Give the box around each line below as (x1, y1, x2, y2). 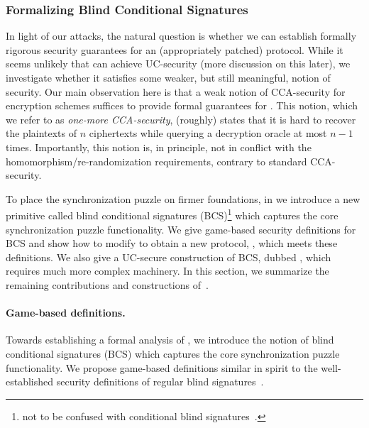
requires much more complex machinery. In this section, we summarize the (6, 263, 329, 278)
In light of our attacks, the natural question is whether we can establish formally (6, 28, 357, 43)
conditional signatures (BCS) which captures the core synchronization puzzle (6, 346, 340, 361)
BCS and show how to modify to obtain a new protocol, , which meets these (6, 236, 338, 251)
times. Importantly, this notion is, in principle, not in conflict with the (6, 139, 312, 154)
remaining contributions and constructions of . (6, 277, 209, 292)
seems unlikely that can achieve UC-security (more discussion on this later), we (6, 56, 351, 71)
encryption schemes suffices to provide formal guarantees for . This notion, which (6, 98, 358, 113)
